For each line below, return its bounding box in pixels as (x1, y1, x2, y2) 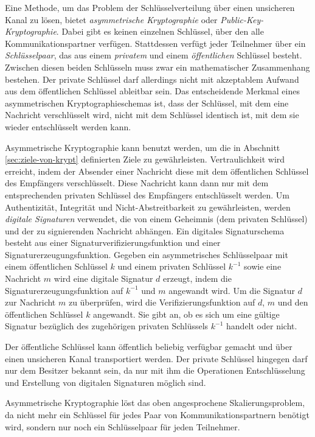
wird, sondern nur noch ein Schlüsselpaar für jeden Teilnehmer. (5, 420, 240, 433)
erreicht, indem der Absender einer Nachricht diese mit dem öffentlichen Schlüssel (5, 164, 309, 177)
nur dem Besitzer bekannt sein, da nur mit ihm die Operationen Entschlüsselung (5, 364, 305, 377)
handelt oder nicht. (226, 320, 297, 332)
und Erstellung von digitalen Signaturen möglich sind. (5, 376, 206, 388)
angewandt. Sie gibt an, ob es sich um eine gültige (93, 307, 280, 320)
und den (277, 296, 308, 309)
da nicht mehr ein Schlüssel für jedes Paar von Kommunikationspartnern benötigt (5, 408, 310, 421)
